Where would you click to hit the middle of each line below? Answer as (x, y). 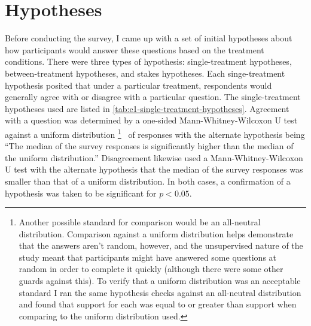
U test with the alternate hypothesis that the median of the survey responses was (154, 169)
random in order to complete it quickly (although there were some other (151, 269)
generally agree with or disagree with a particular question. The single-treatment (153, 97)
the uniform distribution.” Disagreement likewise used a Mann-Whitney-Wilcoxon (154, 157)
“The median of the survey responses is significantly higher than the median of (149, 146)
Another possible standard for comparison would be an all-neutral (140, 222)
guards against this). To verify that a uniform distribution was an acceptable (160, 281)
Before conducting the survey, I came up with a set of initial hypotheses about (149, 38)
